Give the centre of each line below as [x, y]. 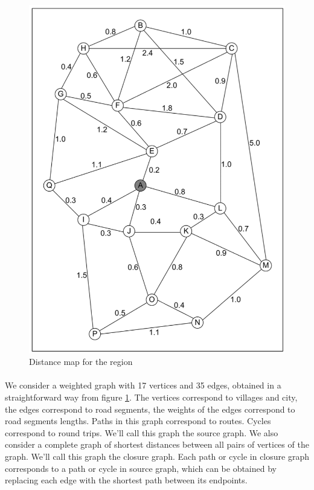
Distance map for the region [81, 362]
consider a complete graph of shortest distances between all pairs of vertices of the [157, 444]
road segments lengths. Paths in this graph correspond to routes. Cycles [138, 421]
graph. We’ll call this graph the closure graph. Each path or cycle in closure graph [157, 456]
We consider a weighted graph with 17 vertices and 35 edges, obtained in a [143, 385]
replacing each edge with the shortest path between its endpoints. [126, 480]
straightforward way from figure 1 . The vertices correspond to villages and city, [151, 397]
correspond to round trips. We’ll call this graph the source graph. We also [142, 432]
